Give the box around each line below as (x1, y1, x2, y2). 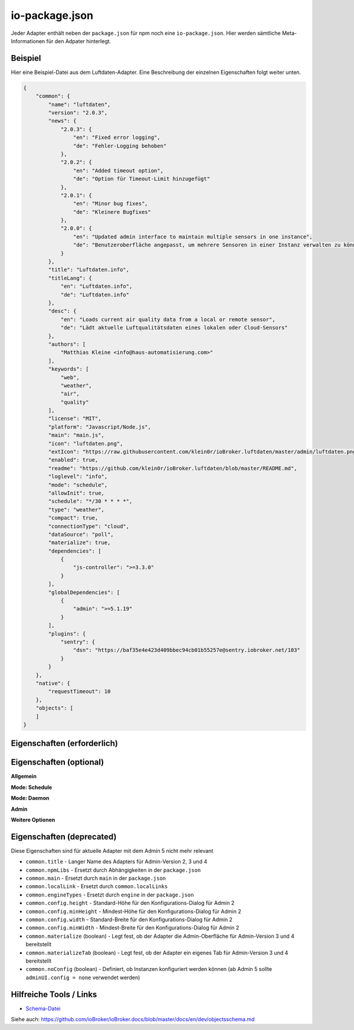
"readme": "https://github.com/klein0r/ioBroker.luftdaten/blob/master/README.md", (48, 464, 297, 472)
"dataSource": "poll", (48, 531, 114, 538)
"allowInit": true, (48, 489, 104, 496)
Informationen (11, 37, 45, 44)
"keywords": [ (48, 366, 89, 372)
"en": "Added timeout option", (73, 167, 163, 174)
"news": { (48, 118, 77, 124)
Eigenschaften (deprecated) (11, 831, 117, 841)
